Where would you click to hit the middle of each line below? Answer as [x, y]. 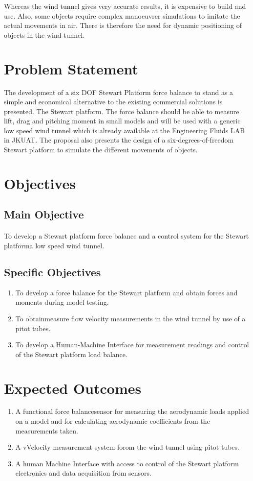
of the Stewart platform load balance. [71, 354]
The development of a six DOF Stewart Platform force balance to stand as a [119, 92]
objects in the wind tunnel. [44, 35]
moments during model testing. [62, 302]
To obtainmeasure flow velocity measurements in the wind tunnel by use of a [130, 318]
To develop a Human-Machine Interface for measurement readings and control [132, 345]
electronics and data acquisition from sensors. [83, 473]
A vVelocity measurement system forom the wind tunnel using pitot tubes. [127, 447]
